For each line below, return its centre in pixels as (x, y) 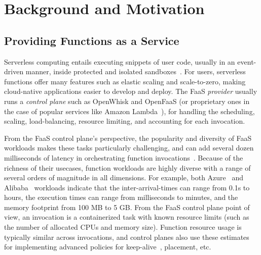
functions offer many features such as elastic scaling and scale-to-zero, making (125, 81)
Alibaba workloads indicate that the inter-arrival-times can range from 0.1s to (127, 187)
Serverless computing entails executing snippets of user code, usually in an (120, 61)
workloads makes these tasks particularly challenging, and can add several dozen (129, 148)
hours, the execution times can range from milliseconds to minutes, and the (121, 197)
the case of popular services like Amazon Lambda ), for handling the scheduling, (129, 111)
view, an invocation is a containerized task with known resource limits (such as (127, 217)
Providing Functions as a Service (92, 40)
